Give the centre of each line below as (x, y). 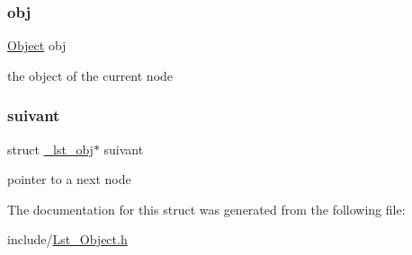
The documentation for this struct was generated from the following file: (206, 209)
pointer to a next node (69, 179)
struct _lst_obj (50, 149)
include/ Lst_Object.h (67, 239)
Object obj (37, 45)
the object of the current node (90, 75)
